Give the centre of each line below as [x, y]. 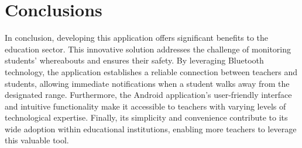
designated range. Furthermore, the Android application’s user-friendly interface [148, 95]
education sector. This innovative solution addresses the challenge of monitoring [148, 49]
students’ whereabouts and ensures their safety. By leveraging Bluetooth [134, 60]
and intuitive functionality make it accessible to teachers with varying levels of [145, 106]
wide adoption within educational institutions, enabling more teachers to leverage [151, 128]
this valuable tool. [37, 140]
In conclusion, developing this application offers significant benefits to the [137, 38]
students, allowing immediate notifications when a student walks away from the [147, 83]
